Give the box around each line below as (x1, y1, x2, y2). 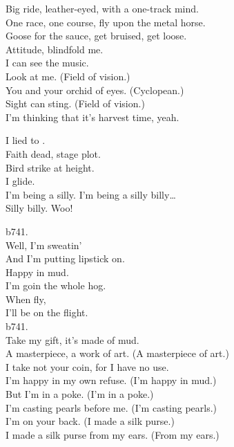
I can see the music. (6, 55, 89, 70)
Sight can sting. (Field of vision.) (6, 96, 145, 111)
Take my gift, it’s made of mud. (6, 332, 139, 347)
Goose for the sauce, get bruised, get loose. (6, 28, 187, 43)
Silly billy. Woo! (6, 201, 73, 215)
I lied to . (6, 133, 46, 147)
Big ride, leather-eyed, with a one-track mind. (6, 1, 199, 15)
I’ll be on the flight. (6, 305, 88, 320)
